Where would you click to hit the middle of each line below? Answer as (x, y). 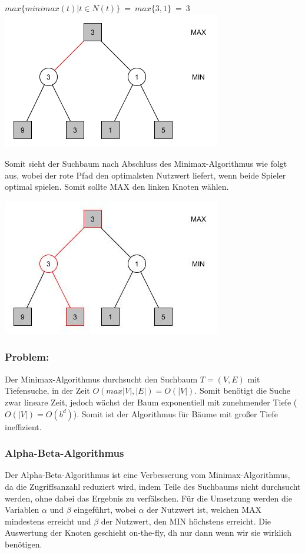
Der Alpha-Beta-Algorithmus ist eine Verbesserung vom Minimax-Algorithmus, (147, 475)
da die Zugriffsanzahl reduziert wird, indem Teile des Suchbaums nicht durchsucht (153, 486)
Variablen (22, 510)
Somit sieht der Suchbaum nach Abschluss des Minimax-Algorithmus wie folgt (146, 164)
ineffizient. (23, 426)
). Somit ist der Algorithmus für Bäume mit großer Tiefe (175, 413)
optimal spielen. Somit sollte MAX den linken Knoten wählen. (117, 187)
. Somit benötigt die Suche (242, 390)
